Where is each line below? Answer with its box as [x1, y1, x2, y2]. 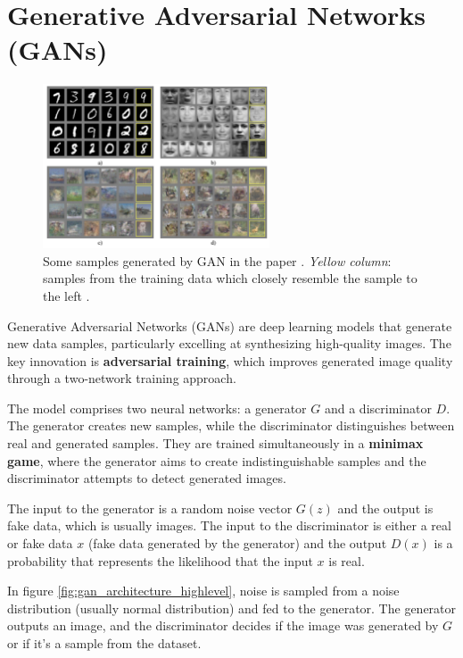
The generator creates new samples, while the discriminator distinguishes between [7, 416, 455, 435]
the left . [43, 286, 90, 304]
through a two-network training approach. [7, 369, 236, 387]
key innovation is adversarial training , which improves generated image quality [7, 351, 453, 370]
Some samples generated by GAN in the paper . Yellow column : [43, 251, 392, 270]
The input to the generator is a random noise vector [7, 498, 293, 517]
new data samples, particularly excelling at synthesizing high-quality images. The [7, 334, 451, 353]
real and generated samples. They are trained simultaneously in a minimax [7, 434, 424, 453]
